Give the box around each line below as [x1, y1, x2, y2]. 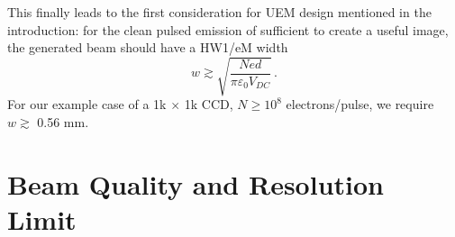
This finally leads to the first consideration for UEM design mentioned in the [7, 3, 432, 21]
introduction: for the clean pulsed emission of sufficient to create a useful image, [7, 20, 449, 39]
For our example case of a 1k [7, 95, 167, 114]
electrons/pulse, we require [286, 95, 434, 114]
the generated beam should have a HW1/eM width [7, 38, 288, 57]
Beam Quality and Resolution [7, 165, 384, 202]
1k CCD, [184, 95, 233, 114]
